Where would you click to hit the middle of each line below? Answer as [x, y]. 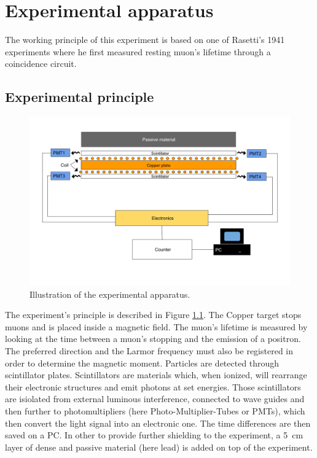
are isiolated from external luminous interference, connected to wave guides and [155, 399]
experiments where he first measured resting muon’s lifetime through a [138, 51]
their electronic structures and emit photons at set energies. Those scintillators [153, 386]
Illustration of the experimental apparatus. [110, 294]
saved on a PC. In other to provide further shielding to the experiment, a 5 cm [154, 435]
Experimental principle [80, 97]
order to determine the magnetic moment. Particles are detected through [142, 363]
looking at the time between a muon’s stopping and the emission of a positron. [153, 339]
